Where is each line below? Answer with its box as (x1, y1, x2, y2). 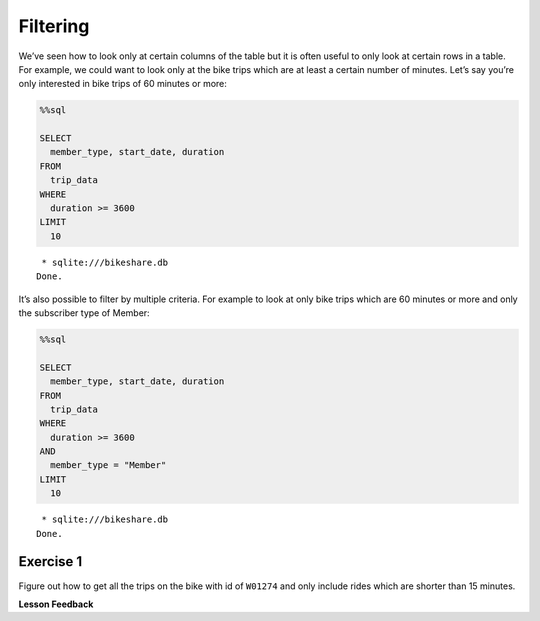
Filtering (18, 15, 90, 37)
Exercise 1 (18, 553, 83, 570)
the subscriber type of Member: (18, 306, 150, 319)
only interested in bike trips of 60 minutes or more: (18, 78, 227, 90)
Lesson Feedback (18, 598, 94, 610)
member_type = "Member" (50, 460, 167, 471)
